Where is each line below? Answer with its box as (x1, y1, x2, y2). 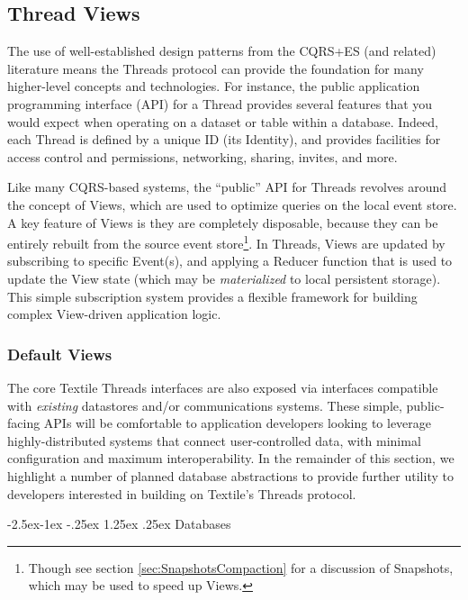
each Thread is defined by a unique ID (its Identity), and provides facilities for (7, 130, 441, 149)
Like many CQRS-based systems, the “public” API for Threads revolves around (7, 177, 447, 196)
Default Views (7, 342, 112, 365)
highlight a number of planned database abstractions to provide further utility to (7, 466, 454, 485)
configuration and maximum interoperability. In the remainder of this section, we (7, 449, 454, 468)
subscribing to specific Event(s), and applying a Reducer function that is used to (7, 251, 453, 270)
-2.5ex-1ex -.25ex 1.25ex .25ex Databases (7, 514, 231, 533)
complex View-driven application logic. (7, 305, 221, 323)
